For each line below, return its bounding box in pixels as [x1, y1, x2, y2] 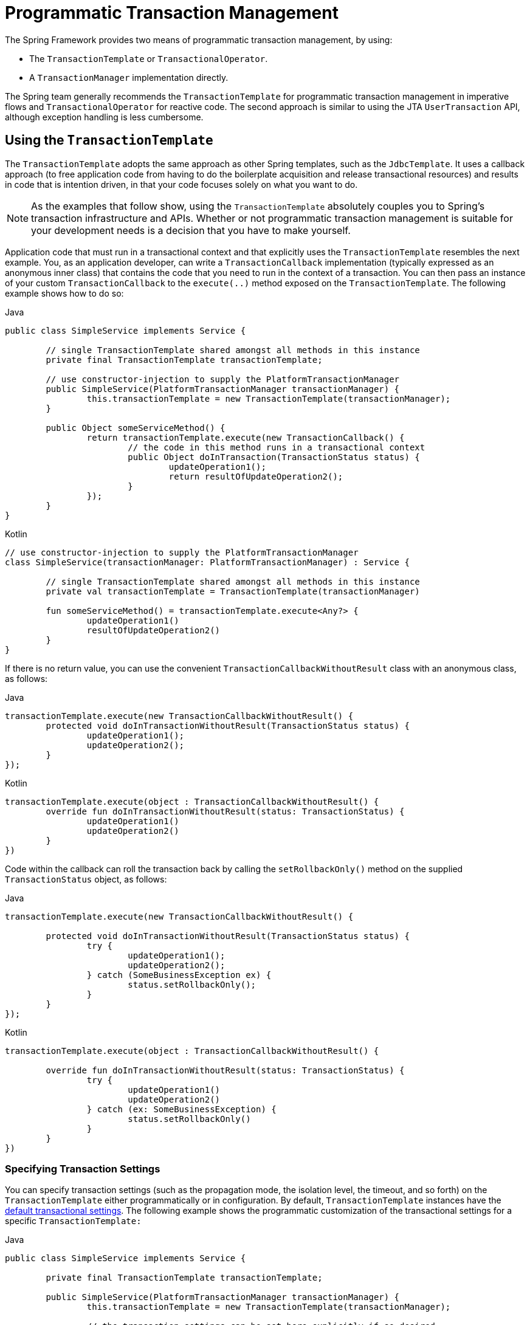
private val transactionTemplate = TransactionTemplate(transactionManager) [46, 586, 420, 596]
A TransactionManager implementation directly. [29, 72, 229, 83]
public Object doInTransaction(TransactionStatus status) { [128, 452, 420, 462]
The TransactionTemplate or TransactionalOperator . [29, 53, 268, 64]
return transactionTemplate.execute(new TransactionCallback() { [86, 432, 405, 442]
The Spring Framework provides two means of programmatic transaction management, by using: [5, 34, 393, 45]
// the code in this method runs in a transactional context [128, 442, 425, 452]
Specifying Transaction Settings [5, 1162, 160, 1175]
